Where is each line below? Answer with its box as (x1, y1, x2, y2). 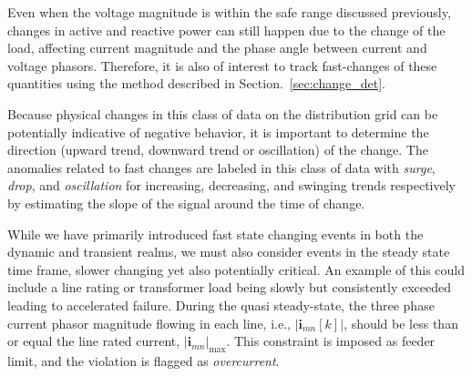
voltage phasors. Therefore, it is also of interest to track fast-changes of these (7, 56, 437, 75)
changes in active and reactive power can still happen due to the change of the (7, 20, 446, 39)
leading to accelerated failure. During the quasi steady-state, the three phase (7, 295, 435, 314)
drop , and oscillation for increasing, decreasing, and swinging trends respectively (7, 176, 456, 195)
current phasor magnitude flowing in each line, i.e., (7, 313, 291, 332)
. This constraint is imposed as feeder (226, 331, 436, 351)
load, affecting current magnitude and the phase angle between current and (7, 38, 427, 57)
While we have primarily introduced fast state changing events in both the (7, 224, 424, 243)
